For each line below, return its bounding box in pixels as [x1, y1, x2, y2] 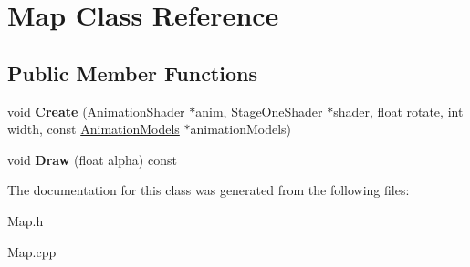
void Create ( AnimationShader [7, 101, 185, 120]
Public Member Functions [7, 58, 257, 87]
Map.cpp [7, 241, 57, 261]
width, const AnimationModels [7, 119, 180, 139]
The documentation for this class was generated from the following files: [7, 180, 410, 200]
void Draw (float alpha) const [7, 149, 177, 169]
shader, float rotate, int [333, 101, 464, 120]
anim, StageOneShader [195, 101, 323, 120]
